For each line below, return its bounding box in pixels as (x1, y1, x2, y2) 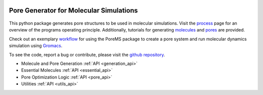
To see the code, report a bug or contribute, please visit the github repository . (9, 51, 165, 58)
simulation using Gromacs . (9, 43, 63, 48)
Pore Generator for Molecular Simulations (9, 6, 138, 15)
